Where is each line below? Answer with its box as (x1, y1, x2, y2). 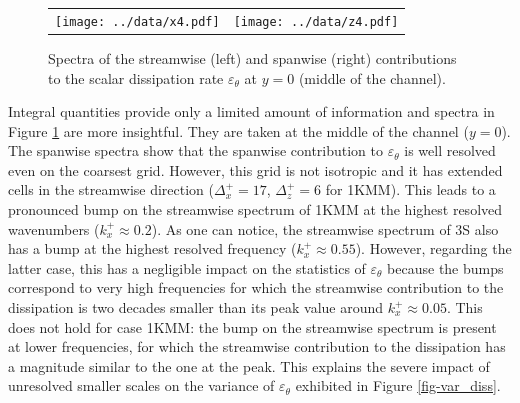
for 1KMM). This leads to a (325, 179, 496, 200)
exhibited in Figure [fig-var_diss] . (295, 375, 501, 396)
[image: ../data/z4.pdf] (233, 14, 399, 29)
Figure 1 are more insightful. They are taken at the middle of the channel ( (8, 120, 469, 141)
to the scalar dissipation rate (48, 67, 224, 88)
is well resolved (404, 140, 496, 161)
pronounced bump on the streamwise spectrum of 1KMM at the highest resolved (8, 199, 503, 220)
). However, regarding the (355, 238, 512, 259)
